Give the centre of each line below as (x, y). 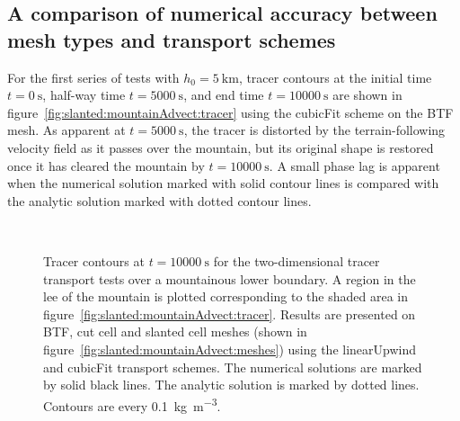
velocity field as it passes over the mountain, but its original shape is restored (221, 147)
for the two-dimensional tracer (296, 260)
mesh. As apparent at (66, 130)
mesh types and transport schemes (172, 39)
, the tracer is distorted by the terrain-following (314, 130)
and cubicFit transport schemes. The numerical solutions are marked (233, 367)
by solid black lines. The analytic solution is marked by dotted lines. (231, 385)
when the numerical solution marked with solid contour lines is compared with (223, 183)
